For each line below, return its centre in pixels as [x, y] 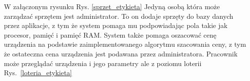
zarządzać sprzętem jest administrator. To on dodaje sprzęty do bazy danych [119, 16]
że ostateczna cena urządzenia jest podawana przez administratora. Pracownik [121, 53]
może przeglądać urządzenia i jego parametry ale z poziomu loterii [103, 63]
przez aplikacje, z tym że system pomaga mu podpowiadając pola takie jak [116, 25]
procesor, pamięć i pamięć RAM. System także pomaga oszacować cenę [110, 34]
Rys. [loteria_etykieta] [38, 73]
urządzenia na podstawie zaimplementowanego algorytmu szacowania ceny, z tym [125, 44]
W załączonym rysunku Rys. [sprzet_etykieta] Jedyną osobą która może [112, 6]
